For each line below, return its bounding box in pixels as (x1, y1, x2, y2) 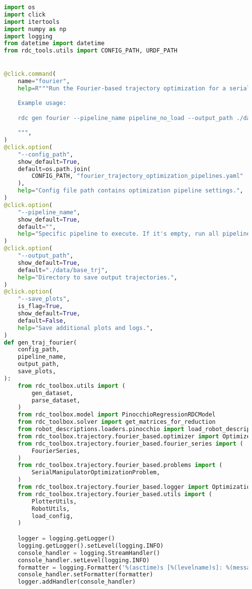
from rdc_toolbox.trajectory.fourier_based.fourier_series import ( (17, 440, 243, 447)
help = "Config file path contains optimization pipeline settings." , (17, 187, 243, 194)
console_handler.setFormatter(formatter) (17, 571, 153, 578)
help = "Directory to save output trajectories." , (17, 274, 177, 281)
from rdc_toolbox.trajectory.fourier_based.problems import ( (17, 462, 223, 469)
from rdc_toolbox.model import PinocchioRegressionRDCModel (17, 411, 216, 418)
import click (4, 11, 46, 18)
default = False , (17, 317, 66, 324)
